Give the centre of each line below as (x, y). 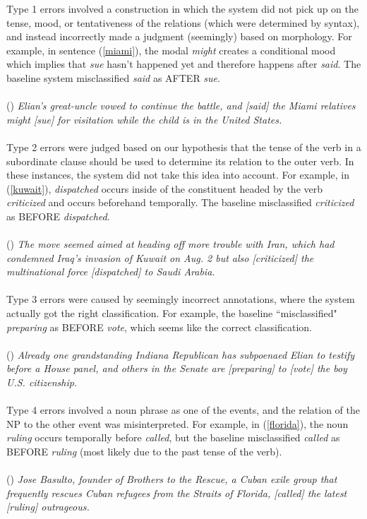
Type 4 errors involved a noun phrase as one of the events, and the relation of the (183, 410)
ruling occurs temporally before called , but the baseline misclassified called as (173, 437)
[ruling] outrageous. (48, 507)
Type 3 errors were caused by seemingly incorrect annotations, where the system (181, 299)
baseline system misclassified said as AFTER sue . (113, 77)
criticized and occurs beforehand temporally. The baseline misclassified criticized (180, 202)
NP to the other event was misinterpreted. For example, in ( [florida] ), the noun (178, 423)
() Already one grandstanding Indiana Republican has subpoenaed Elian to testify (181, 354)
